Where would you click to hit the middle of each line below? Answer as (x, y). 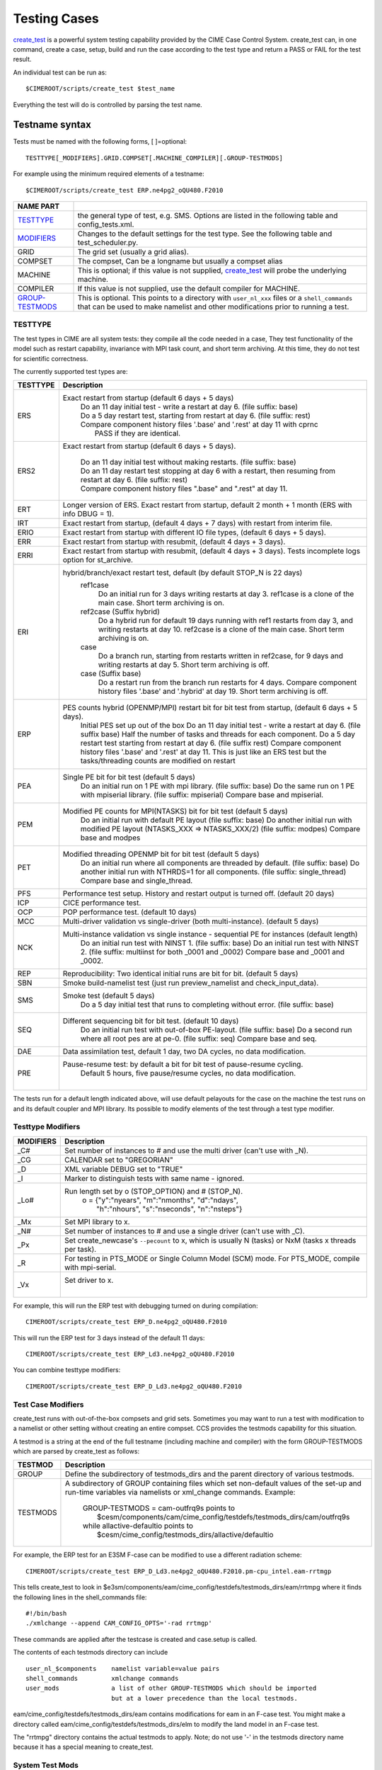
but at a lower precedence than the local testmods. (204, 1698)
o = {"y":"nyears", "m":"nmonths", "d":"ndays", (160, 1200)
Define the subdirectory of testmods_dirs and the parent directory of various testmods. (209, 1474)
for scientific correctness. (51, 358)
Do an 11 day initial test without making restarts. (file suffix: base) (188, 462)
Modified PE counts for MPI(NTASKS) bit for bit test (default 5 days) (175, 811)
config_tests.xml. (106, 224)
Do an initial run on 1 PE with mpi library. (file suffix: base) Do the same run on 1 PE (218, 786)
